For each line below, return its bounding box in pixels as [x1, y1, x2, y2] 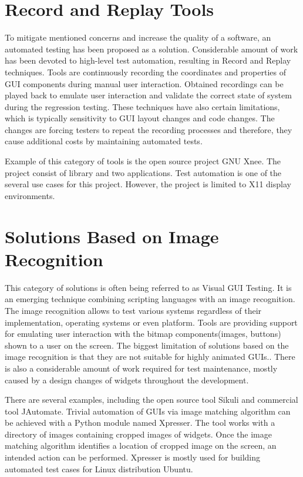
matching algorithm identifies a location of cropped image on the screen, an [5, 439, 277, 452]
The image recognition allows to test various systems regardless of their [5, 304, 262, 316]
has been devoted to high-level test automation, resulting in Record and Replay [5, 54, 291, 67]
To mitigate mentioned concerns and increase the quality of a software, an [5, 31, 271, 44]
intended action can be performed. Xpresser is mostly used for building [5, 451, 261, 463]
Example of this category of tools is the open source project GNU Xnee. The [5, 155, 281, 167]
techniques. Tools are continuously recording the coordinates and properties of [5, 65, 286, 78]
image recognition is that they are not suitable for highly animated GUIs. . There [5, 350, 295, 363]
